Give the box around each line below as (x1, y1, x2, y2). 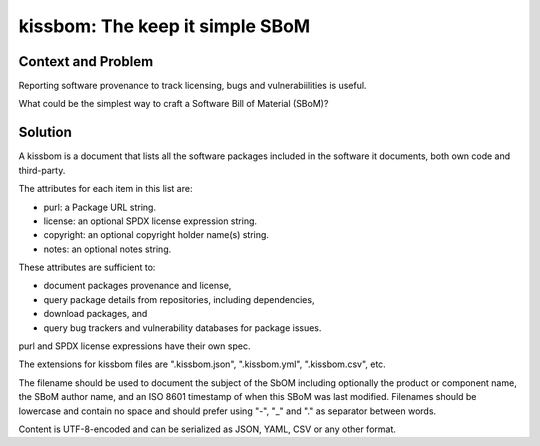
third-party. (18, 164, 66, 176)
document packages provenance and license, (43, 280, 232, 292)
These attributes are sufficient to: (18, 261, 156, 274)
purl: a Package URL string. (43, 201, 157, 213)
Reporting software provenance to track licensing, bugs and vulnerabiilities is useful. (18, 80, 367, 92)
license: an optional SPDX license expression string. (43, 215, 258, 227)
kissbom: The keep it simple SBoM (18, 15, 311, 37)
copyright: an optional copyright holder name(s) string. (43, 229, 270, 241)
